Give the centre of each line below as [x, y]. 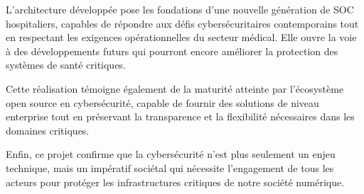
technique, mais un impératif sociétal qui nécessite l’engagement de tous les [170, 167]
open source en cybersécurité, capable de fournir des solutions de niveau [162, 102]
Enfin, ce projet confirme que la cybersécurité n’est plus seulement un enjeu [171, 154]
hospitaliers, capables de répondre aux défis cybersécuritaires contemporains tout [182, 23]
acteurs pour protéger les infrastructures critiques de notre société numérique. [175, 182]
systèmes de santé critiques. [66, 65]
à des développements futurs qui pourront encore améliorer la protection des [172, 51]
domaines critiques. [48, 130]
